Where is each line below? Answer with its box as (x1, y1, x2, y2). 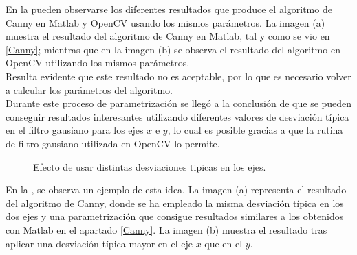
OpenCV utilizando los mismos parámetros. (6, 56, 190, 70)
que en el (204, 236, 243, 250)
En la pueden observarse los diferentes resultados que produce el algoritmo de (6, 2, 332, 16)
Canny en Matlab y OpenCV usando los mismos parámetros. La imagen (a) (6, 15, 325, 29)
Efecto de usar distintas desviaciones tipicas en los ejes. (33, 159, 266, 173)
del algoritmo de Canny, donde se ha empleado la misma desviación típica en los (6, 195, 344, 210)
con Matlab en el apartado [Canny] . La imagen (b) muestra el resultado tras (6, 222, 327, 236)
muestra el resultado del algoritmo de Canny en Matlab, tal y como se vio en (6, 29, 330, 43)
